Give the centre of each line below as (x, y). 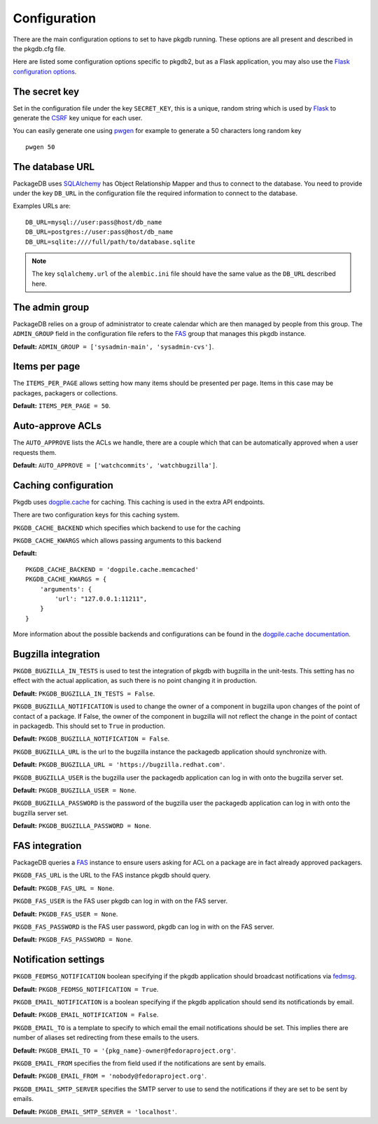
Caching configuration (63, 485)
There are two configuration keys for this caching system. (96, 515)
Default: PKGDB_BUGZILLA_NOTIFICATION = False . (91, 739)
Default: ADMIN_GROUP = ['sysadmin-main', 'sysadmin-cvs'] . (113, 346)
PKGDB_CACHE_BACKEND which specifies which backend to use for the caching (127, 528)
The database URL (54, 167)
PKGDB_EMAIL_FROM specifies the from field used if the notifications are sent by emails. (139, 1063)
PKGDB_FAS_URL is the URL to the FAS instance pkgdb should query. (112, 876)
